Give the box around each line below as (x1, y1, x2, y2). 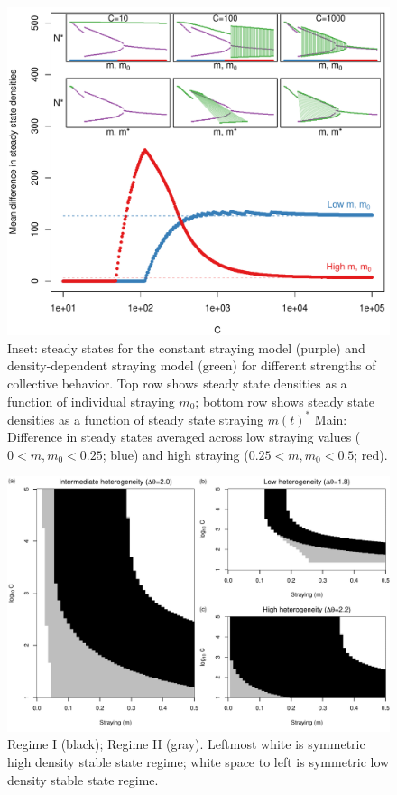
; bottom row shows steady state (195, 391, 374, 410)
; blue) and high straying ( (102, 444, 249, 463)
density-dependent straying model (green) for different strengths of (7, 356, 376, 375)
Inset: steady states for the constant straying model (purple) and (7, 338, 365, 357)
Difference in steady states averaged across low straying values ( (7, 427, 361, 446)
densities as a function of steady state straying (7, 409, 263, 428)
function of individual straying (7, 391, 175, 410)
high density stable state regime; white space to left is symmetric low (7, 752, 390, 771)
